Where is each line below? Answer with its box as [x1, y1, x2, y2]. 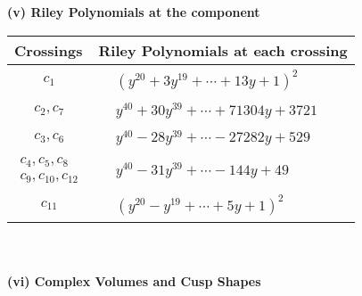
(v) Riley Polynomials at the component [7, 3, 260, 21]
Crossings [14, 39, 83, 61]
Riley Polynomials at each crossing [98, 39, 348, 61]
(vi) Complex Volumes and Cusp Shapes [7, 271, 261, 290]
